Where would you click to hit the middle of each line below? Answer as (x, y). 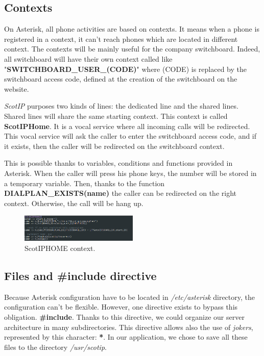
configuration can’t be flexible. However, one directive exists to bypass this (121, 307)
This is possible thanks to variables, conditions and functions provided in (118, 163)
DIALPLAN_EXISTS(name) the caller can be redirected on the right (120, 193)
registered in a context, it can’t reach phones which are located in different (121, 39)
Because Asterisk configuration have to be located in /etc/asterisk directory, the (129, 297)
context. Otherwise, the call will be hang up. (74, 203)
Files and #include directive (80, 275)
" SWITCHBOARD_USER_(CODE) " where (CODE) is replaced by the (125, 69)
